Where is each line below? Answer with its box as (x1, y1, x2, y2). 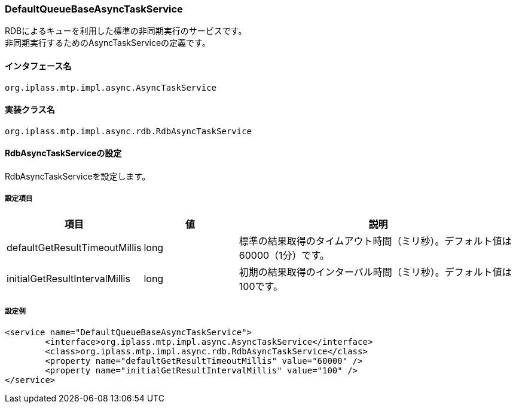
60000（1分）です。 (239, 249, 330, 261)
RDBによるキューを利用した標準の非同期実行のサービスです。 (5, 26, 247, 36)
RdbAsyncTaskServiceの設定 (5, 148, 122, 159)
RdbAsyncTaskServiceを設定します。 (5, 171, 151, 182)
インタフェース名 (5, 60, 72, 71)
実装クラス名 (5, 104, 55, 115)
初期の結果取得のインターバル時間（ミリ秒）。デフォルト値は (239, 265, 512, 278)
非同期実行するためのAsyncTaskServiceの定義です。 (5, 38, 210, 48)
